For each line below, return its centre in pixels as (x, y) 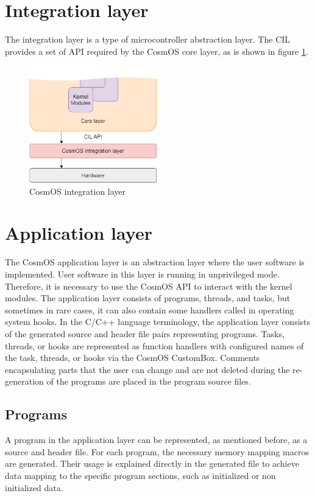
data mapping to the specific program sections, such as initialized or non (140, 475)
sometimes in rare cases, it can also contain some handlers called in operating (150, 309)
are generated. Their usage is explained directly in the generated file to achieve (152, 463)
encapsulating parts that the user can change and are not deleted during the (147, 369)
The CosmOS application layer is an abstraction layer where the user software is (155, 262)
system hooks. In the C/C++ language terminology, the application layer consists (158, 322)
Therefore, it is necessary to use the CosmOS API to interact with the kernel (149, 286)
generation (24, 381)
